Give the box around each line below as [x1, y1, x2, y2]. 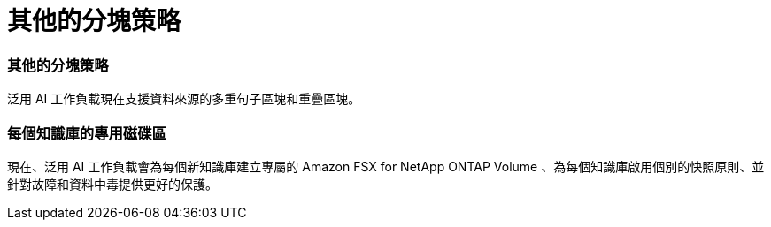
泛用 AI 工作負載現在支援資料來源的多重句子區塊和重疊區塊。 [7, 91, 361, 107]
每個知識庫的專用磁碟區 [7, 124, 166, 142]
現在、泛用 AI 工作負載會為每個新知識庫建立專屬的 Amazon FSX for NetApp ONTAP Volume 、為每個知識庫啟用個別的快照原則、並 [7, 158, 765, 174]
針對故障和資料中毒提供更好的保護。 [7, 176, 218, 192]
